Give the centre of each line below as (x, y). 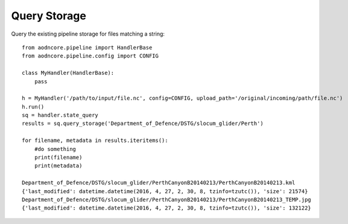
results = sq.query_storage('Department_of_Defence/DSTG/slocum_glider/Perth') (143, 123)
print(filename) (58, 158)
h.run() (33, 107)
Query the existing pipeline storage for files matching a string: (88, 34)
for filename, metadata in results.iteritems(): (95, 141)
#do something (55, 149)
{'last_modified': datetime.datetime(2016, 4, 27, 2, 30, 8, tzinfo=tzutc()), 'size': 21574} (165, 191)
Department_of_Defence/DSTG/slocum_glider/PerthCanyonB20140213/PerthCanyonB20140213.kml (159, 183)
